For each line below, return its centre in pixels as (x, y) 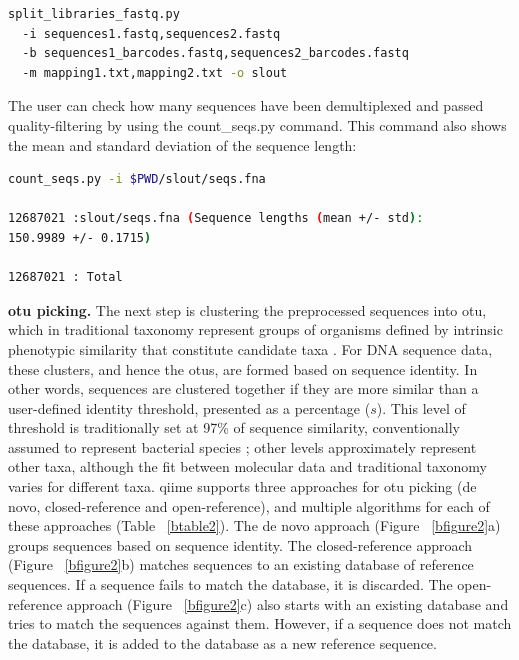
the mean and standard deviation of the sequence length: (182, 144)
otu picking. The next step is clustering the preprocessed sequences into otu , (247, 309)
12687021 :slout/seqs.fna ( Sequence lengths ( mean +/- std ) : (216, 218)
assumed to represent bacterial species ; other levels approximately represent (242, 446)
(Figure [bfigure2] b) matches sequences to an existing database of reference (241, 564)
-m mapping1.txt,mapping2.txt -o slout (155, 72)
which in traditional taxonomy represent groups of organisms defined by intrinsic (255, 329)
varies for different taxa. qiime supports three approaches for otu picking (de (242, 486)
